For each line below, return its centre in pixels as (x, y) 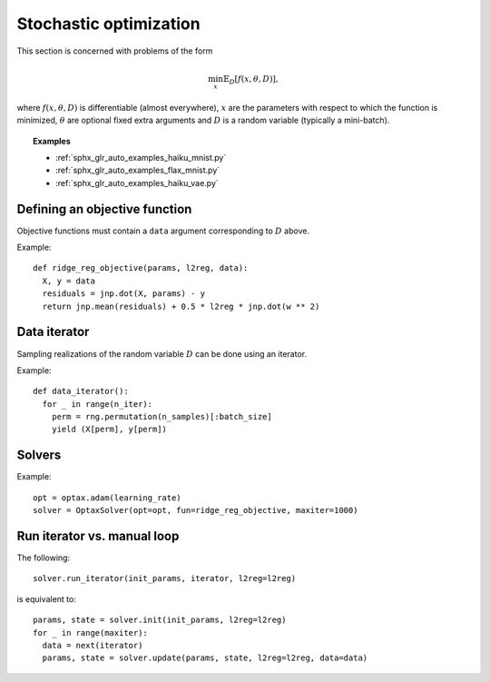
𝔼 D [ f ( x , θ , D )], (250, 80)
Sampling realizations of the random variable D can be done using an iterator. (162, 353)
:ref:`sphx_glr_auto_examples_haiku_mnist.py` (141, 157)
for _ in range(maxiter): (91, 633)
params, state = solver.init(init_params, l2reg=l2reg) (160, 620)
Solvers (39, 455)
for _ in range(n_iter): (98, 404)
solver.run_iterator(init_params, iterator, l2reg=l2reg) (165, 578)
